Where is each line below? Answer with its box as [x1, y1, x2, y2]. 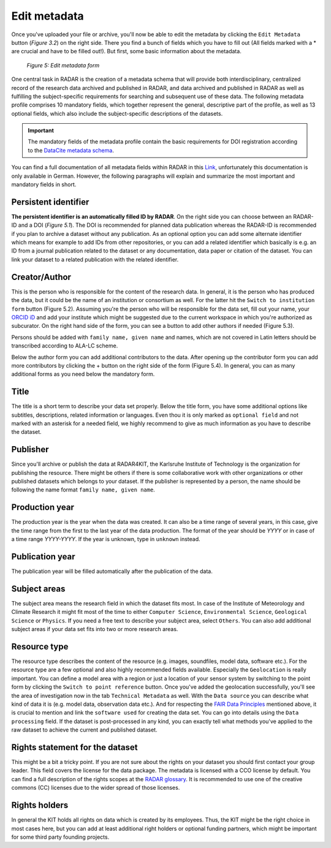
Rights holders [11, 800, 69, 811]
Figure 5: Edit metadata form [26, 61, 100, 69]
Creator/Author [11, 271, 72, 282]
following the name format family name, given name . [11, 486, 156, 493]
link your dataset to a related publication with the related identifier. [11, 256, 179, 263]
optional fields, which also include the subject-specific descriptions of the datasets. [11, 110, 223, 117]
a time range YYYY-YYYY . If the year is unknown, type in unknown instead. [11, 536, 200, 543]
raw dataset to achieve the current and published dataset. [11, 726, 158, 733]
